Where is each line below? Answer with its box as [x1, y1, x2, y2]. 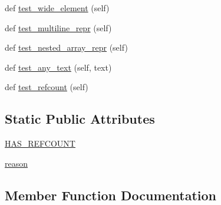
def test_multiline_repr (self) [5, 21, 112, 34]
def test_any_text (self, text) [5, 61, 112, 73]
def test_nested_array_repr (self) [5, 41, 128, 54]
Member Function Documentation [5, 186, 217, 204]
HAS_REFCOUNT [5, 137, 75, 150]
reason [5, 157, 28, 169]
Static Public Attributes [5, 110, 155, 128]
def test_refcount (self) [5, 81, 88, 93]
